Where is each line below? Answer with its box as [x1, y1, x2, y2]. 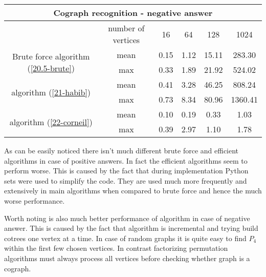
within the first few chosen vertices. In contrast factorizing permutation [4, 243, 228, 253]
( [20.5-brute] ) [27, 62, 75, 74]
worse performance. [4, 195, 65, 206]
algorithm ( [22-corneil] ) [9, 115, 93, 128]
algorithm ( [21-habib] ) [11, 86, 91, 98]
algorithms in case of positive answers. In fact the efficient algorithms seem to [4, 155, 248, 166]
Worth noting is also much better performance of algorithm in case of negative [4, 212, 250, 223]
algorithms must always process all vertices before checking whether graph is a [4, 252, 250, 263]
